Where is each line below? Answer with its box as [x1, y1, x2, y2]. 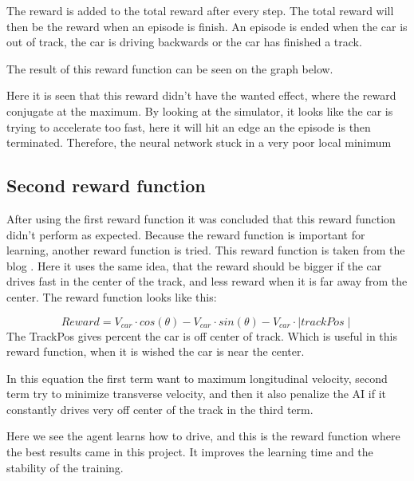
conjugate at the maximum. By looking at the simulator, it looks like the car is [6, 102, 393, 119]
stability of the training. [6, 459, 124, 475]
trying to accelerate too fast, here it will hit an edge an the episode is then [6, 118, 371, 135]
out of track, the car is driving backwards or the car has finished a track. [6, 34, 362, 50]
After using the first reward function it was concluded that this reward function [6, 210, 396, 227]
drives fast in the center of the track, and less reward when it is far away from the [6, 273, 408, 290]
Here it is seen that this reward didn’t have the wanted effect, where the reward [6, 87, 396, 104]
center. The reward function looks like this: [6, 288, 217, 305]
